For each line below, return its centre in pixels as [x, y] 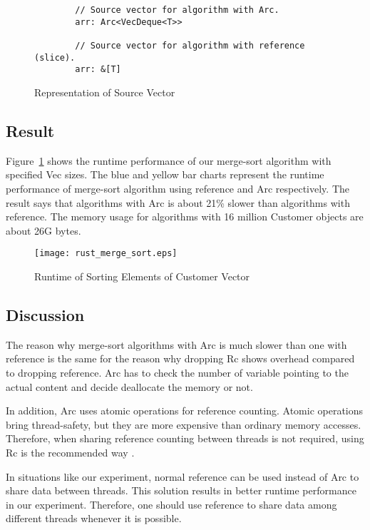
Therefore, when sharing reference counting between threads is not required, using [185, 438]
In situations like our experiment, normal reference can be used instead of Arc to [183, 476]
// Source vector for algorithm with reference [190, 45]
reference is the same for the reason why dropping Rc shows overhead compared [180, 358]
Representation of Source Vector [105, 92]
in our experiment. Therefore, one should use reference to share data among [171, 504]
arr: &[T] [98, 70]
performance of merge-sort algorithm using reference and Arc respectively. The [178, 188]
